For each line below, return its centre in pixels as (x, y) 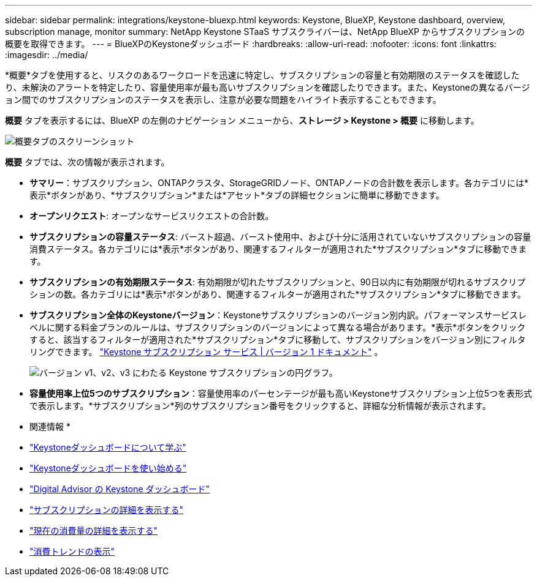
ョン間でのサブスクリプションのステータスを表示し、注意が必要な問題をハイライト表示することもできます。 (223, 99)
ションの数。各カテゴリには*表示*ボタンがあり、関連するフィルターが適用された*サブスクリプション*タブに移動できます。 (278, 294)
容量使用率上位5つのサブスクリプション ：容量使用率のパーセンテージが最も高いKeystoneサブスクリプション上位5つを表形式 (281, 393)
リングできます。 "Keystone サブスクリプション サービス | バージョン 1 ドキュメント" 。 (206, 352)
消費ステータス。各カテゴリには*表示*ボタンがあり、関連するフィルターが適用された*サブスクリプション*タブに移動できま (278, 249)
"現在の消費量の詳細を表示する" (94, 530)
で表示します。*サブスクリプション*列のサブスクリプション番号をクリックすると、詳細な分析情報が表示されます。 (260, 406)
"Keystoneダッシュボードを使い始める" (108, 468)
